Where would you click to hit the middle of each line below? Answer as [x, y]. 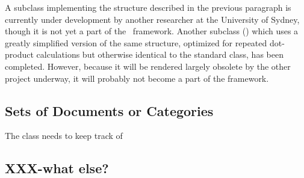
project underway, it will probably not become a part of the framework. [137, 78]
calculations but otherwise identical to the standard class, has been [160, 54]
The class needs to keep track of [64, 136]
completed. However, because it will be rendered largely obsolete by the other [148, 66]
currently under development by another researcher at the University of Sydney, [152, 19]
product [19, 54]
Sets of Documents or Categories [109, 110]
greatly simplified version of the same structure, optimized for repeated [136, 42]
